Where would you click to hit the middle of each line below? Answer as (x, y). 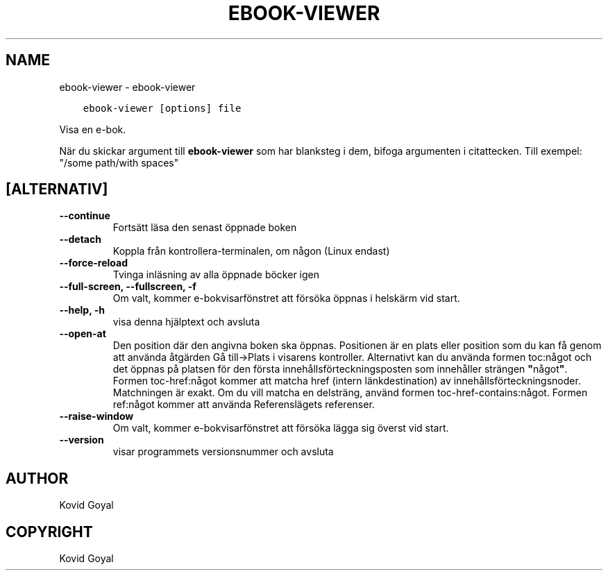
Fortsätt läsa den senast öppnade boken (205, 228)
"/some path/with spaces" (119, 162)
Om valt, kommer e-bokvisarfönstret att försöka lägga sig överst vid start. (281, 428)
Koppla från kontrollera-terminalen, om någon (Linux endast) (251, 251)
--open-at (83, 334)
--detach (80, 239)
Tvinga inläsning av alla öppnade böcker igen (216, 275)
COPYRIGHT (49, 532)
